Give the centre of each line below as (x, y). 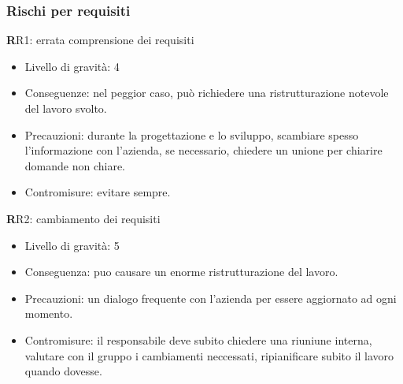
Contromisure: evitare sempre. (98, 192)
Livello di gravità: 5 (72, 245)
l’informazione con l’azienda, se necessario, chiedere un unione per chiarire (203, 150)
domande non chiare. (75, 165)
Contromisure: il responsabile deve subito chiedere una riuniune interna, (198, 339)
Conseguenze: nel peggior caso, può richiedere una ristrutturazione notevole (207, 93)
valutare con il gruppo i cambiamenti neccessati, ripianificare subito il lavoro (209, 355)
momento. (49, 313)
